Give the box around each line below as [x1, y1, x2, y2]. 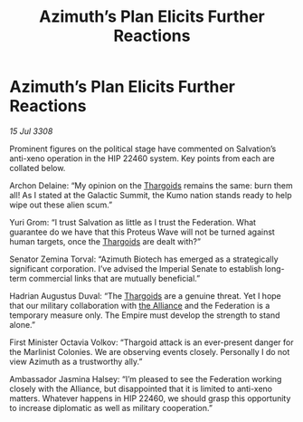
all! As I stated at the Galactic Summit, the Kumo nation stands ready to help [9, 189, 292, 200]
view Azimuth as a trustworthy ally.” [9, 356, 143, 367]
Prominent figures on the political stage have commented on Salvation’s [9, 143, 277, 154]
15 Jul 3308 [9, 125, 53, 137]
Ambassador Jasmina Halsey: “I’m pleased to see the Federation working [9, 373, 282, 384]
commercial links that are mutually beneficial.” [28, 273, 201, 283]
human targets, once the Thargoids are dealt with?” [9, 235, 202, 246]
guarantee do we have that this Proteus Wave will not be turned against [9, 226, 276, 237]
